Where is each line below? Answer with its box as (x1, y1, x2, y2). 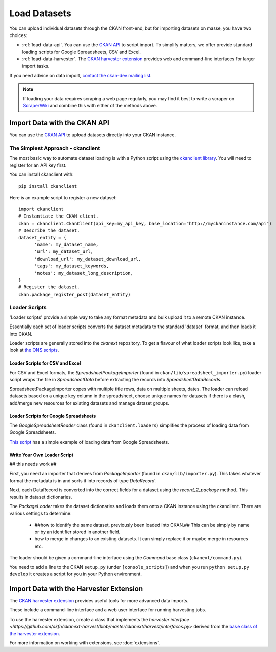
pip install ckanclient (18, 183, 77, 189)
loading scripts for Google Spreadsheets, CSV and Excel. (22, 49, 141, 55)
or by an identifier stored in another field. (34, 529, 121, 535)
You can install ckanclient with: (9, 171, 74, 177)
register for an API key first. (9, 162, 67, 168)
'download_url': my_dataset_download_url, (34, 256, 141, 262)
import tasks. (22, 63, 50, 69)
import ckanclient (18, 206, 64, 212)
